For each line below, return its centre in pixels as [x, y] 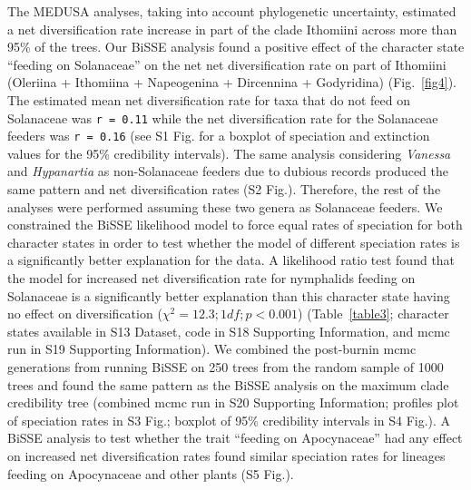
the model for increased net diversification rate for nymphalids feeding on [211, 278]
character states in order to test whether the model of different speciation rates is [234, 242]
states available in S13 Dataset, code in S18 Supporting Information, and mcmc [229, 331]
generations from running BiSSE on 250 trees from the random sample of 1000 [226, 367]
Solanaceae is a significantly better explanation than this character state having [229, 295]
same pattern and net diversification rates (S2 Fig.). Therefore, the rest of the [224, 189]
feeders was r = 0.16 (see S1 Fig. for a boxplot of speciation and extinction [219, 136]
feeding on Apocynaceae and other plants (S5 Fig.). [151, 473]
